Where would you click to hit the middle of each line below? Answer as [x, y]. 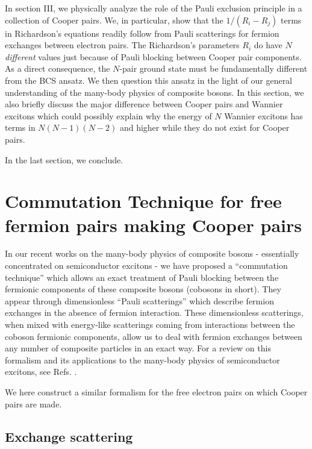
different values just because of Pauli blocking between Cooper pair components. [153, 56]
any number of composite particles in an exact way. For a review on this [138, 348]
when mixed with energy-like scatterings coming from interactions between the [150, 324]
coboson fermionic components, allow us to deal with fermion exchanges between [154, 336]
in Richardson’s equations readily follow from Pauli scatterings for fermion [142, 33]
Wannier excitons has [264, 115]
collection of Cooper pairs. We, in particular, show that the [114, 20]
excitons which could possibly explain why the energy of [108, 115]
